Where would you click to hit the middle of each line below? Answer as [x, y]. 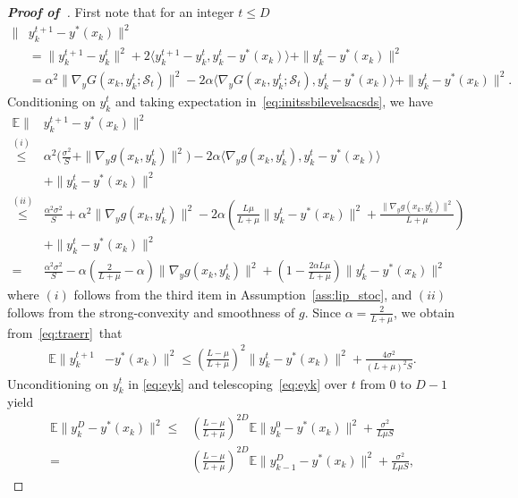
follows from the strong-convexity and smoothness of [151, 312]
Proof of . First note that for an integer [121, 12]
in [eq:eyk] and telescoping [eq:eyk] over [238, 383]
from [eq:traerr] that [65, 332]
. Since [323, 312]
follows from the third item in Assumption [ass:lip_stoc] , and [243, 295]
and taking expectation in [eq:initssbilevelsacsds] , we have [274, 101]
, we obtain [425, 312]
